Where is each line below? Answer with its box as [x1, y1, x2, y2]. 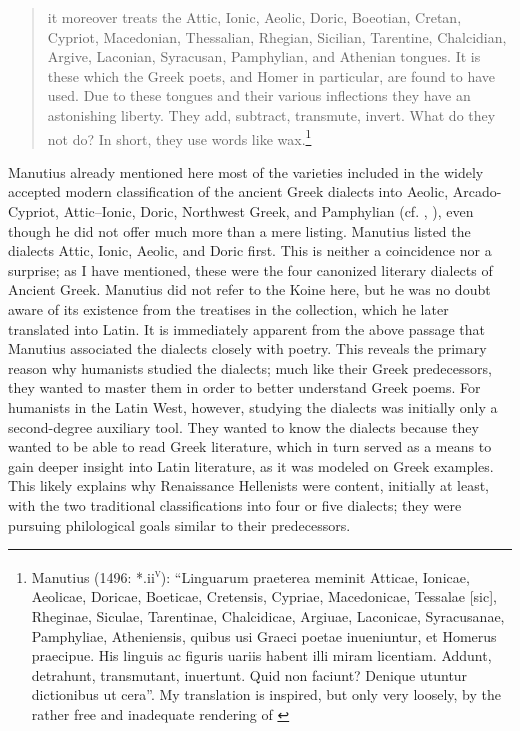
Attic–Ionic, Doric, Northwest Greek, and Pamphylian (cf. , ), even [63, 201, 474, 221]
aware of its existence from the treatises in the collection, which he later [8, 298, 449, 319]
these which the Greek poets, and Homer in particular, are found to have [47, 65, 496, 86]
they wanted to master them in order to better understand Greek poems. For [8, 377, 481, 398]
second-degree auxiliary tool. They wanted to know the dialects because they [8, 416, 479, 437]
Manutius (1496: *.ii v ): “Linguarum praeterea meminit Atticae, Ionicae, [31, 564, 470, 587]
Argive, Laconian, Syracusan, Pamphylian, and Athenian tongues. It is [47, 46, 481, 67]
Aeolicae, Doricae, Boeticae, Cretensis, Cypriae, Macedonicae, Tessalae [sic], [31, 586, 497, 607]
